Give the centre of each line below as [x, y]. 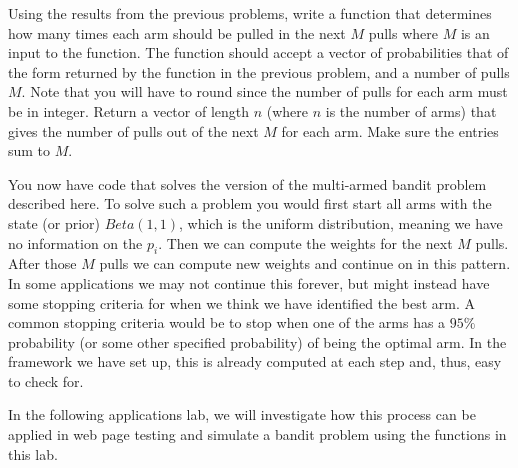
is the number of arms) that [411, 110]
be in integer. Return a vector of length [129, 110]
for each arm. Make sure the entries [390, 130]
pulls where [403, 32]
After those [42, 263]
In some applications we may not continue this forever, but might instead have [249, 282]
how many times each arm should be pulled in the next [177, 32]
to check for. [46, 380]
